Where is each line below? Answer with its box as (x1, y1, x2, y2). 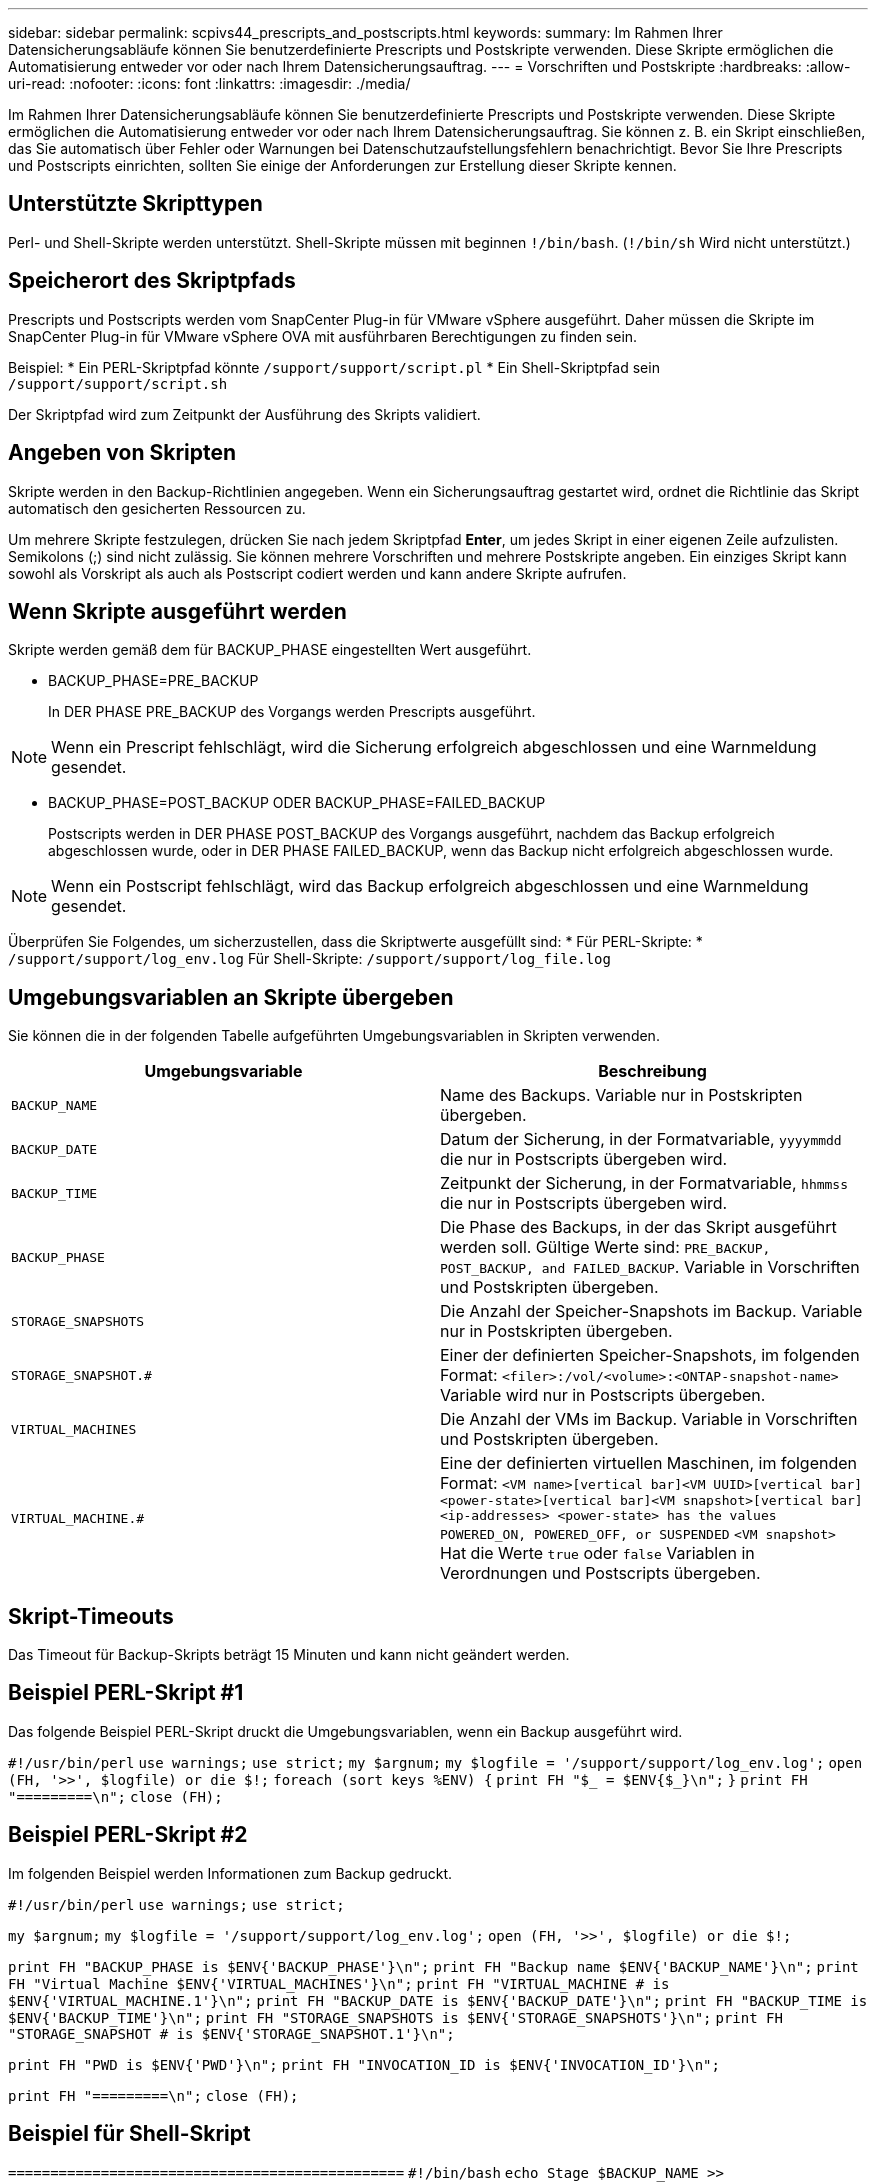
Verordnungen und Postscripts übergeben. (440, 1563, 761, 1584)
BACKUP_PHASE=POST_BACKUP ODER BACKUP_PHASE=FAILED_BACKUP (48, 794, 546, 812)
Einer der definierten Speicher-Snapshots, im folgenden (440, 1345, 860, 1366)
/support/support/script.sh (8, 375, 228, 392)
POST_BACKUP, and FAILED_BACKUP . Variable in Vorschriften (440, 1257, 860, 1278)
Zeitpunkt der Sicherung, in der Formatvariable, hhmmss (440, 1173, 849, 1194)
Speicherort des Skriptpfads (8, 268, 296, 294)
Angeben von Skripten (8, 440, 237, 466)
